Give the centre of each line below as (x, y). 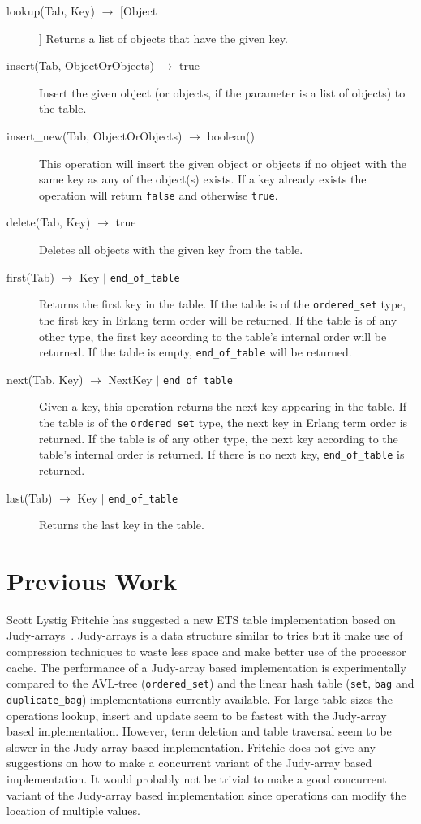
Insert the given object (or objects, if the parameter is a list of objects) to (222, 92)
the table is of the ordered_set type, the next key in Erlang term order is (223, 422)
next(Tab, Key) (45, 379)
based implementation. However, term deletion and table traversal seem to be (199, 731)
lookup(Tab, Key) (51, 11)
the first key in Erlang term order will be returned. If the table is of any (218, 319)
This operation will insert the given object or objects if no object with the (223, 163)
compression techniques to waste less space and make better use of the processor (206, 651)
